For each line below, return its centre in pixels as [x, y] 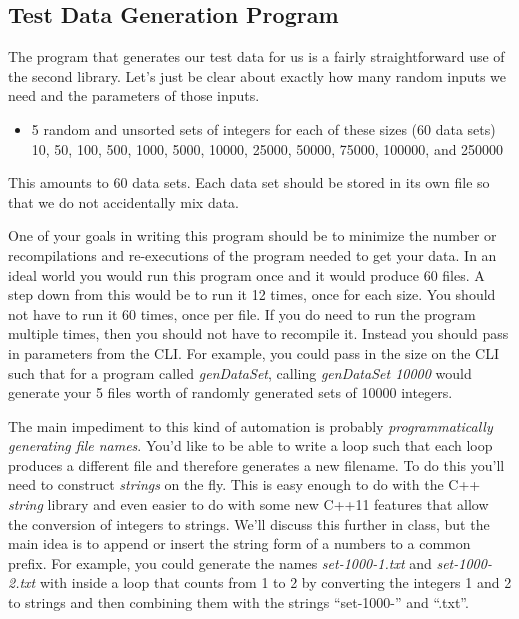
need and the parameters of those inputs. [134, 95]
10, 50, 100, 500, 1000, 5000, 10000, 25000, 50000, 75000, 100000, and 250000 [267, 148]
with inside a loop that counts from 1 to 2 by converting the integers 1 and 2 [275, 582]
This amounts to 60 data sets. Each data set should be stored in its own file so [249, 182]
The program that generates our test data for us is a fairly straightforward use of [256, 56]
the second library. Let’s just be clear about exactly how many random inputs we [257, 75]
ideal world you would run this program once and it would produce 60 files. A [246, 274]
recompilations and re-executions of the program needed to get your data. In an [252, 254]
